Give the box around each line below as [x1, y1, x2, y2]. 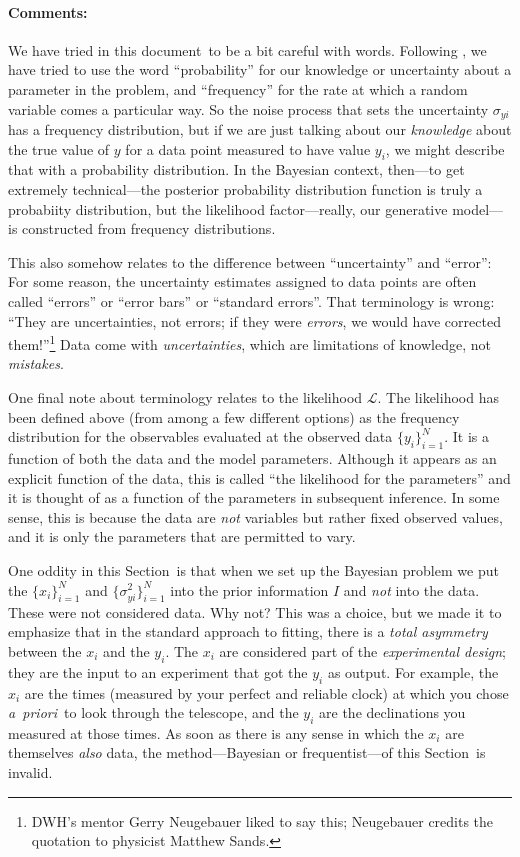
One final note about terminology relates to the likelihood [8, 387, 363, 408]
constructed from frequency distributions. [22, 218, 276, 239]
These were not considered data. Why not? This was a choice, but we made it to [8, 601, 502, 622]
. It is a [444, 426, 490, 447]
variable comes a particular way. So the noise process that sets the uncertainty [8, 98, 489, 119]
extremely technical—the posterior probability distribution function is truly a [8, 179, 483, 200]
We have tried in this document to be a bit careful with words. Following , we [8, 39, 487, 60]
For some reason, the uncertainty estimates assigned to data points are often [8, 271, 477, 292]
